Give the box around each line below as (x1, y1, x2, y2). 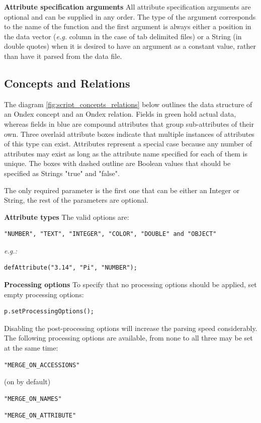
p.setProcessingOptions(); (4, 308, 94, 315)
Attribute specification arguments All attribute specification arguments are (4, 2, 251, 12)
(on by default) (4, 376, 51, 387)
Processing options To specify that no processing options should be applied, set (4, 279, 257, 290)
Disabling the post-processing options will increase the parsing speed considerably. (4, 322, 257, 333)
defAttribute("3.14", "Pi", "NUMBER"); (4, 264, 137, 272)
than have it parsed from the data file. (4, 50, 122, 61)
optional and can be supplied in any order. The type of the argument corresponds (4, 11, 256, 22)
